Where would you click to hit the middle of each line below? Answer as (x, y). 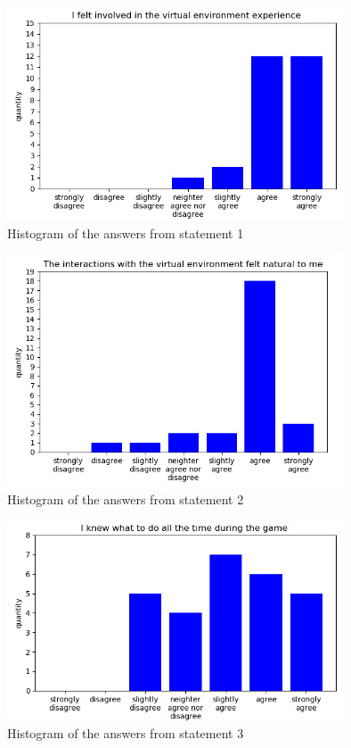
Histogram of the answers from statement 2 (126, 499)
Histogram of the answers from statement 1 (126, 233)
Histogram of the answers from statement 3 (126, 732)
